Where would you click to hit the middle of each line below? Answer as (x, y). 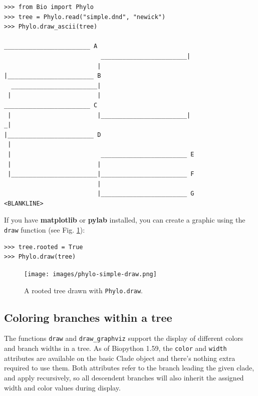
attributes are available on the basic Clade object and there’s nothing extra (120, 358)
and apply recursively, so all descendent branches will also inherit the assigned (124, 377)
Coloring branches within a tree (88, 317)
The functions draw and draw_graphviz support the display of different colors (124, 338)
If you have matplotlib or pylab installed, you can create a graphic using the (125, 220)
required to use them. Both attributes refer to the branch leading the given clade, (129, 368)
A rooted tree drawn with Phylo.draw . (84, 290)
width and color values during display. (62, 387)
